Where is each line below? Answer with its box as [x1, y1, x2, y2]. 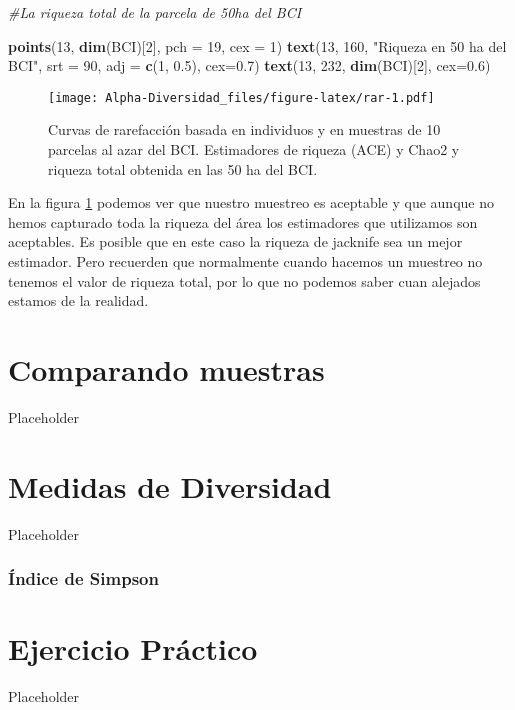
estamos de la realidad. [8, 290, 149, 311]
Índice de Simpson [8, 566, 159, 591]
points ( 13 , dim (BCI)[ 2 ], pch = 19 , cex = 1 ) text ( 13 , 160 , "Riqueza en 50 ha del [8, 35, 507, 56]
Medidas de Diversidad [8, 465, 332, 506]
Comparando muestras [8, 348, 325, 389]
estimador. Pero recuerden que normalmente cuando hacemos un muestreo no [8, 251, 483, 271]
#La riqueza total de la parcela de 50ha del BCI [8, 2, 302, 22]
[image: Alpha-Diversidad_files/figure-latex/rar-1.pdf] [48, 90, 435, 105]
